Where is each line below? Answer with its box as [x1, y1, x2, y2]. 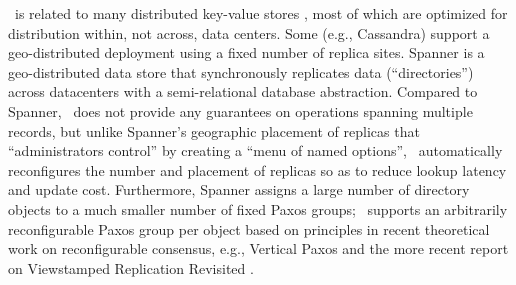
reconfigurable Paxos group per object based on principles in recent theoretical [8, 218, 490, 239]
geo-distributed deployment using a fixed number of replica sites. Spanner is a [8, 42, 485, 63]
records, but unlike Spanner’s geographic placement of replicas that [8, 120, 420, 141]
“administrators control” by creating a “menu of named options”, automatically [8, 140, 503, 161]
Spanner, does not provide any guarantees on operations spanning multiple [8, 100, 473, 121]
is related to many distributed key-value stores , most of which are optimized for [14, 3, 508, 23]
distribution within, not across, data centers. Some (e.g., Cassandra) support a [8, 22, 490, 43]
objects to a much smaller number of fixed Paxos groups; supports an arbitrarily [8, 198, 508, 219]
